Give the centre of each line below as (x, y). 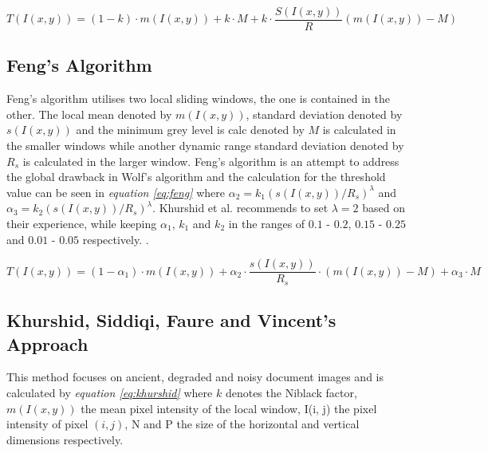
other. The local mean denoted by (89, 114)
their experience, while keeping (82, 224)
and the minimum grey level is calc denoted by (190, 130)
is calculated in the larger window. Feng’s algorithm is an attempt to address (211, 161)
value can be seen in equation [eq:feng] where (116, 192)
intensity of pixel (47, 424)
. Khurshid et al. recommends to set (240, 208)
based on (384, 208)
